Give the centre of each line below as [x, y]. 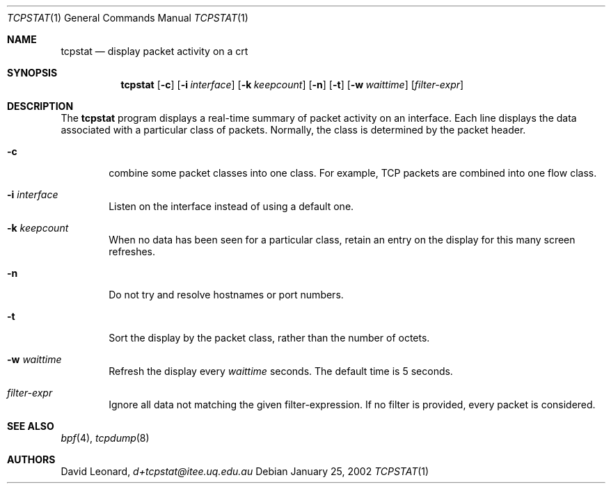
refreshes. [132, 251]
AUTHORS [31, 459]
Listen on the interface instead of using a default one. [231, 206]
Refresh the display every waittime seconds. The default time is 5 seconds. [281, 371]
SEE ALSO [31, 426]
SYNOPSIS [32, 73]
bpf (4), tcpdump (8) [105, 438]
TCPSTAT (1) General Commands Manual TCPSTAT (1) [128, 18]
